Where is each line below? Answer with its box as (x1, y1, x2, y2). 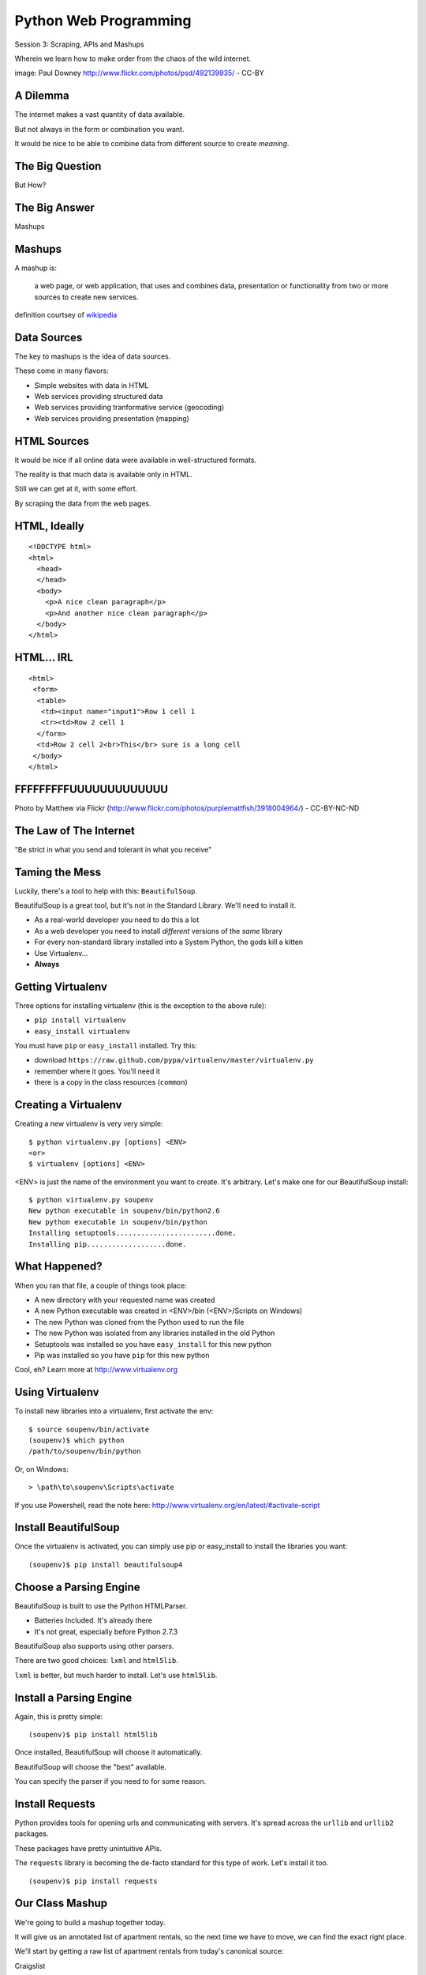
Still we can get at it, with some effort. (14, 484, 138, 494)
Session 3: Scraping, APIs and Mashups (14, 39, 145, 49)
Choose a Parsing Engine (14, 1580, 140, 1593)
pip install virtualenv (34, 1016, 126, 1025)
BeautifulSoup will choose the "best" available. (14, 1762, 167, 1771)
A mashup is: (14, 263, 57, 273)
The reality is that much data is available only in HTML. (14, 470, 192, 480)
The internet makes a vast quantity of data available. (14, 110, 185, 119)
